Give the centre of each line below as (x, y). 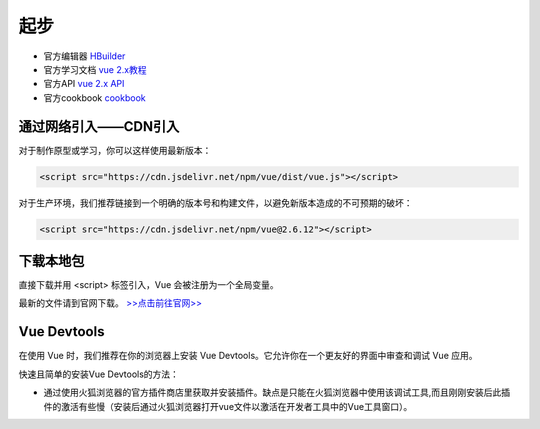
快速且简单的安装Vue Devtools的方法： (99, 374)
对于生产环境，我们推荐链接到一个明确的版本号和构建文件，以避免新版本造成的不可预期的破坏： (215, 202)
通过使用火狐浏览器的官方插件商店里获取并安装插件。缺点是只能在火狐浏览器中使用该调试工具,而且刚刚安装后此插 (277, 392)
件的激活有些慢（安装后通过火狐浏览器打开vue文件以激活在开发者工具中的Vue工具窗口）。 (228, 406)
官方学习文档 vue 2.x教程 (95, 69)
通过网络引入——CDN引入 (99, 126)
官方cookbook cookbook (94, 97)
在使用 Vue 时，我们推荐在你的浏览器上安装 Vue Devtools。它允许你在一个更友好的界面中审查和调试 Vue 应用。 (248, 356)
